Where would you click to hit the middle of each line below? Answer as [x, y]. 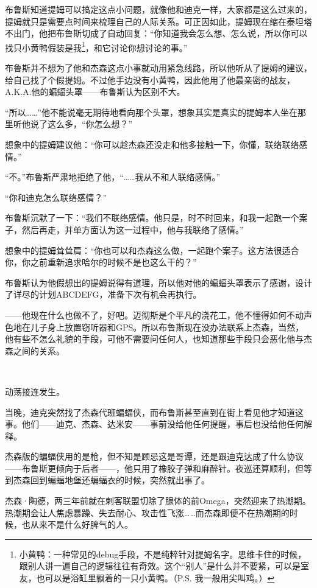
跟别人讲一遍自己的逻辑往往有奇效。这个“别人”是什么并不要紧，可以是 [160, 566]
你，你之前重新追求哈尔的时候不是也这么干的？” [101, 262]
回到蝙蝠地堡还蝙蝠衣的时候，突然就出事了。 [120, 480]
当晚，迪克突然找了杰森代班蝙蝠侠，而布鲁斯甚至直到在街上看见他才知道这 [154, 412]
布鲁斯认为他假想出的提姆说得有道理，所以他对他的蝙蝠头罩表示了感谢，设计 [158, 282]
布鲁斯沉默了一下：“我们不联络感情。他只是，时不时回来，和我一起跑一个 [152, 218]
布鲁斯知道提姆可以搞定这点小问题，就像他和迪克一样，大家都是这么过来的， [158, 9]
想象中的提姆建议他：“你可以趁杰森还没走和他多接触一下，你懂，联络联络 [152, 144]
